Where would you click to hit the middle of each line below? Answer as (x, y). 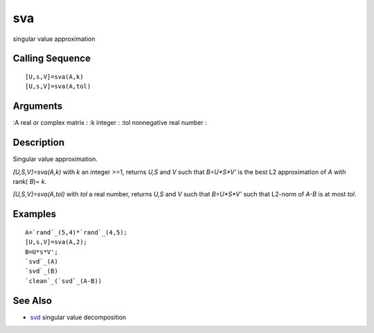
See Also (32, 301)
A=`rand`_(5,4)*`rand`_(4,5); (77, 232)
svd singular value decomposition (78, 317)
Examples (35, 214)
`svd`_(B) (42, 271)
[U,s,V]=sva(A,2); (56, 242)
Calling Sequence (52, 59)
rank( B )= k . (30, 181)
